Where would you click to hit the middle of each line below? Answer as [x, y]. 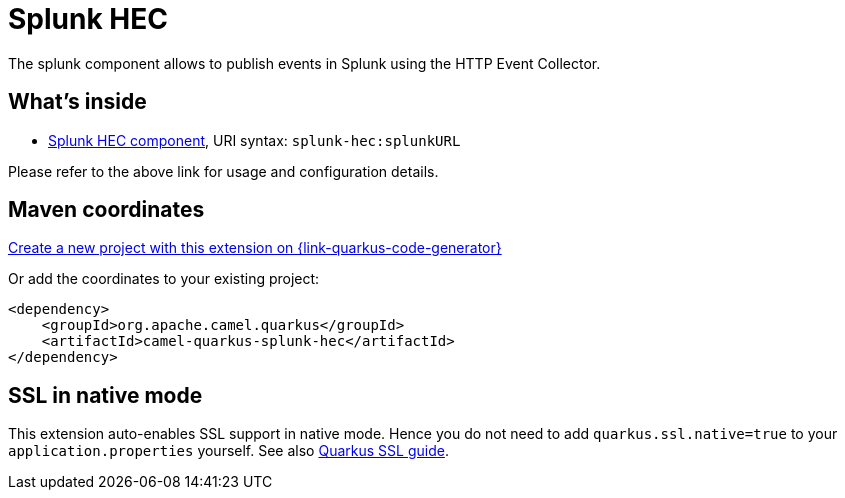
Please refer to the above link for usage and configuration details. [223, 171]
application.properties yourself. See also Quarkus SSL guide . [228, 451]
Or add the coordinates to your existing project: [164, 279]
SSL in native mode [105, 395]
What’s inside [77, 102]
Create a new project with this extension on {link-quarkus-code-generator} [255, 248]
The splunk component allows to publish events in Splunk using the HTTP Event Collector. [304, 63]
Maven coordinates [106, 210]
